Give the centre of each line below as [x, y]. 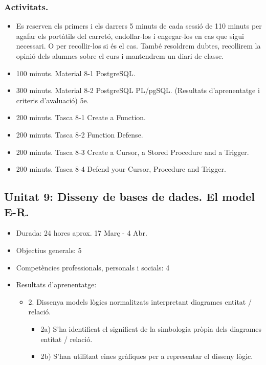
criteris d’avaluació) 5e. [52, 100]
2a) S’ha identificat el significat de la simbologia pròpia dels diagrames [151, 328]
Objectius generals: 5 [49, 250]
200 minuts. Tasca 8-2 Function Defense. [80, 134]
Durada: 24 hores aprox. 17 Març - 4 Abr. [82, 233]
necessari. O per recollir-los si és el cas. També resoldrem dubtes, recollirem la [138, 46]
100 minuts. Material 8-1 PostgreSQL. [76, 73]
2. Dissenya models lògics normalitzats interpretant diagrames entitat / [140, 301]
